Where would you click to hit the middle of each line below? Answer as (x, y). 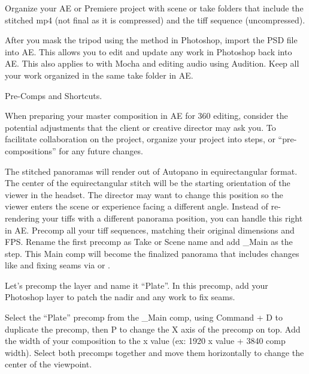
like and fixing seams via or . (57, 265)
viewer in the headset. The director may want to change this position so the (144, 194)
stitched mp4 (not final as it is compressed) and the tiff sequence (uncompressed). (155, 20)
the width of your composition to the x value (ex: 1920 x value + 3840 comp (145, 341)
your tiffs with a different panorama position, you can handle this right (172, 218)
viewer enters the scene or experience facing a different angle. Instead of (137, 206)
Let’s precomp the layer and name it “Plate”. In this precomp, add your (137, 285)
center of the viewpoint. (49, 364)
